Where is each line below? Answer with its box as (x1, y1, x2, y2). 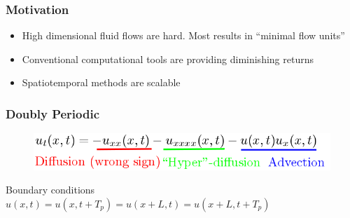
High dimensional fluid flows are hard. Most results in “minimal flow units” (22, 28, 345, 43)
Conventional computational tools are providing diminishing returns (22, 51, 314, 66)
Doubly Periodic (6, 104, 100, 122)
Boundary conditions (6, 182, 95, 197)
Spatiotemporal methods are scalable (22, 75, 181, 90)
